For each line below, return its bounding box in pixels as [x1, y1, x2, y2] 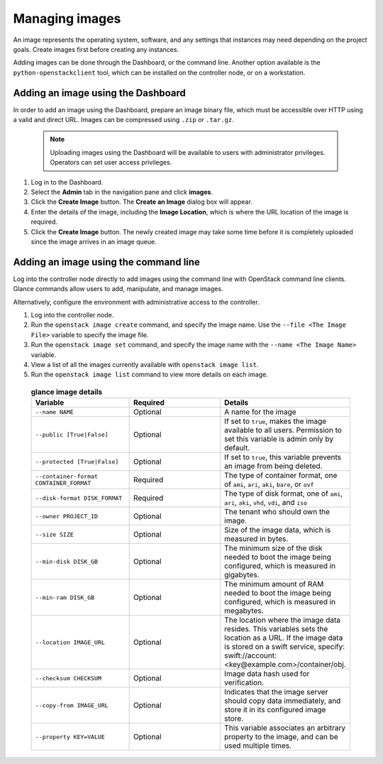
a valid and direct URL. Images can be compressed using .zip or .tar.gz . [13, 116, 234, 124]
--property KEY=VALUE [35, 733, 106, 741]
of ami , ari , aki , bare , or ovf [224, 479, 314, 489]
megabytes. [224, 606, 264, 616]
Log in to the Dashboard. [30, 178, 104, 186]
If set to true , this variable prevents [224, 452, 342, 462]
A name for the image [224, 407, 297, 417]
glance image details [30, 387, 103, 397]
